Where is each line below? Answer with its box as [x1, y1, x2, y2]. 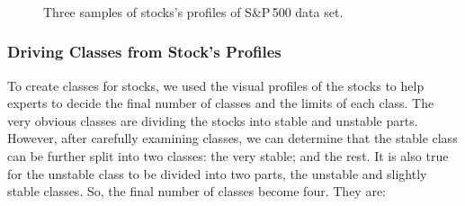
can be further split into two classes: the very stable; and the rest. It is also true [7, 146, 449, 165]
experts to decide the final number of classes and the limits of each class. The [7, 94, 434, 112]
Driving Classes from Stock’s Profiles [7, 40, 282, 63]
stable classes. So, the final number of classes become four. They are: [7, 182, 386, 201]
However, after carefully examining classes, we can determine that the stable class [7, 129, 458, 148]
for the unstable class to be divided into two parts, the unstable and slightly [7, 164, 427, 183]
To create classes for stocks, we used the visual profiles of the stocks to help [7, 76, 425, 94]
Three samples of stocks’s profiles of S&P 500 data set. [43, 2, 344, 21]
